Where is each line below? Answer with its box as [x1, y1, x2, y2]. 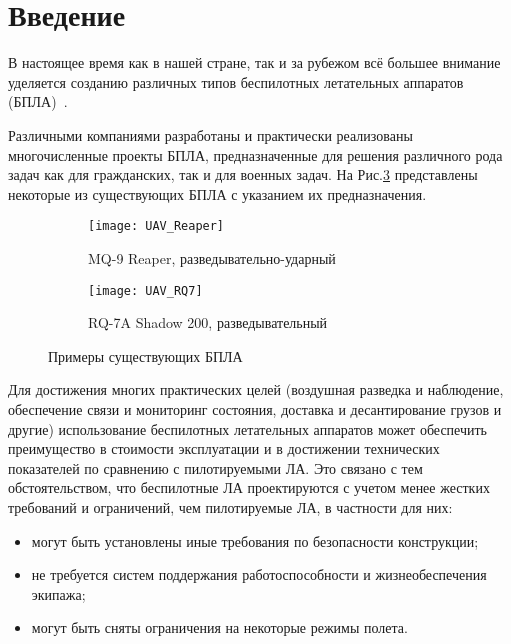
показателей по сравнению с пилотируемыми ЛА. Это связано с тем [8, 457, 423, 478]
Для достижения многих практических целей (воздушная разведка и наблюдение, [8, 379, 504, 400]
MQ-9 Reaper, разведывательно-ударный [88, 247, 336, 268]
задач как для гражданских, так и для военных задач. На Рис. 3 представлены [8, 164, 478, 185]
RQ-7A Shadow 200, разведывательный [88, 312, 328, 333]
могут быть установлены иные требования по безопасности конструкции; [31, 530, 479, 551]
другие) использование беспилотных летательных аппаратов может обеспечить [8, 418, 487, 439]
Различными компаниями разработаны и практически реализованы [8, 124, 413, 145]
